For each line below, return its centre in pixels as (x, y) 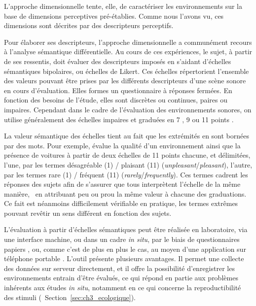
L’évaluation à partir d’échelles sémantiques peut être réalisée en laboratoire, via (126, 229)
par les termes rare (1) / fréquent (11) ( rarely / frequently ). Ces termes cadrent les (126, 174)
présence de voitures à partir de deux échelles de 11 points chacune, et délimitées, (127, 155)
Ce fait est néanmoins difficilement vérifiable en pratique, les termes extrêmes (121, 203)
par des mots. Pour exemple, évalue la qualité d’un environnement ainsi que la (122, 145)
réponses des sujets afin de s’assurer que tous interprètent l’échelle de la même (122, 184)
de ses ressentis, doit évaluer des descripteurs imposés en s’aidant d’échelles (118, 61)
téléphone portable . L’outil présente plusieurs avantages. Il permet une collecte (124, 258)
